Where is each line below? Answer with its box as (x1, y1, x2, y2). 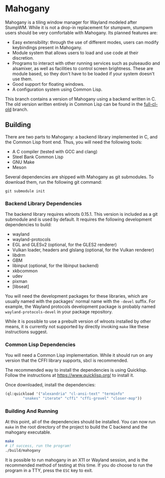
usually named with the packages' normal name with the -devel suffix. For (5, 299, 156, 305)
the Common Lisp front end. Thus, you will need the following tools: (5, 139, 142, 145)
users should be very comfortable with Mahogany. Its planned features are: (5, 30, 158, 35)
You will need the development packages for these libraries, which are (5, 293, 148, 299)
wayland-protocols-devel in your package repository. (5, 309, 113, 315)
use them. (12, 76, 33, 82)
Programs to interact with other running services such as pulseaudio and (12, 60, 160, 66)
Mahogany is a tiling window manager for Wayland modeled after (5, 19, 137, 25)
